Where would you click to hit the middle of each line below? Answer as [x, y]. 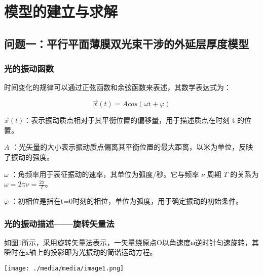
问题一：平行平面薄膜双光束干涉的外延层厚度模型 [126, 43]
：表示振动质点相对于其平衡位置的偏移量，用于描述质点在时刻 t [129, 120]
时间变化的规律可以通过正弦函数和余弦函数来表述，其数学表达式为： [118, 87]
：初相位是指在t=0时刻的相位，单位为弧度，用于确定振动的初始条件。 [127, 200]
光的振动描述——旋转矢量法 [59, 223]
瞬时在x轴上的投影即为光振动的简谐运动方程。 [81, 252]
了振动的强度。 [29, 156]
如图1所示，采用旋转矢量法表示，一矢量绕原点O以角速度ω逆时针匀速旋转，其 [132, 242]
